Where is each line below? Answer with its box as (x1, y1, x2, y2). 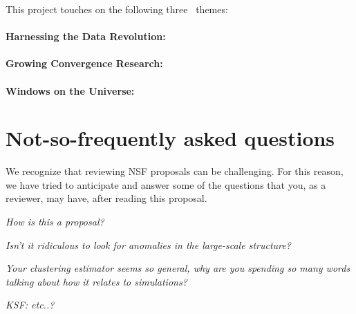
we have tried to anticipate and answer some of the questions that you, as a (6, 177, 326, 192)
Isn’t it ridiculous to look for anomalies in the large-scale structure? (6, 237, 291, 252)
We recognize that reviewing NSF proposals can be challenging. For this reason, (6, 164, 344, 178)
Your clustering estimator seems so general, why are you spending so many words (6, 261, 350, 275)
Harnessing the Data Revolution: (6, 29, 166, 44)
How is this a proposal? (6, 214, 104, 229)
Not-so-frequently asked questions (6, 124, 335, 152)
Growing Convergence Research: (6, 56, 163, 71)
